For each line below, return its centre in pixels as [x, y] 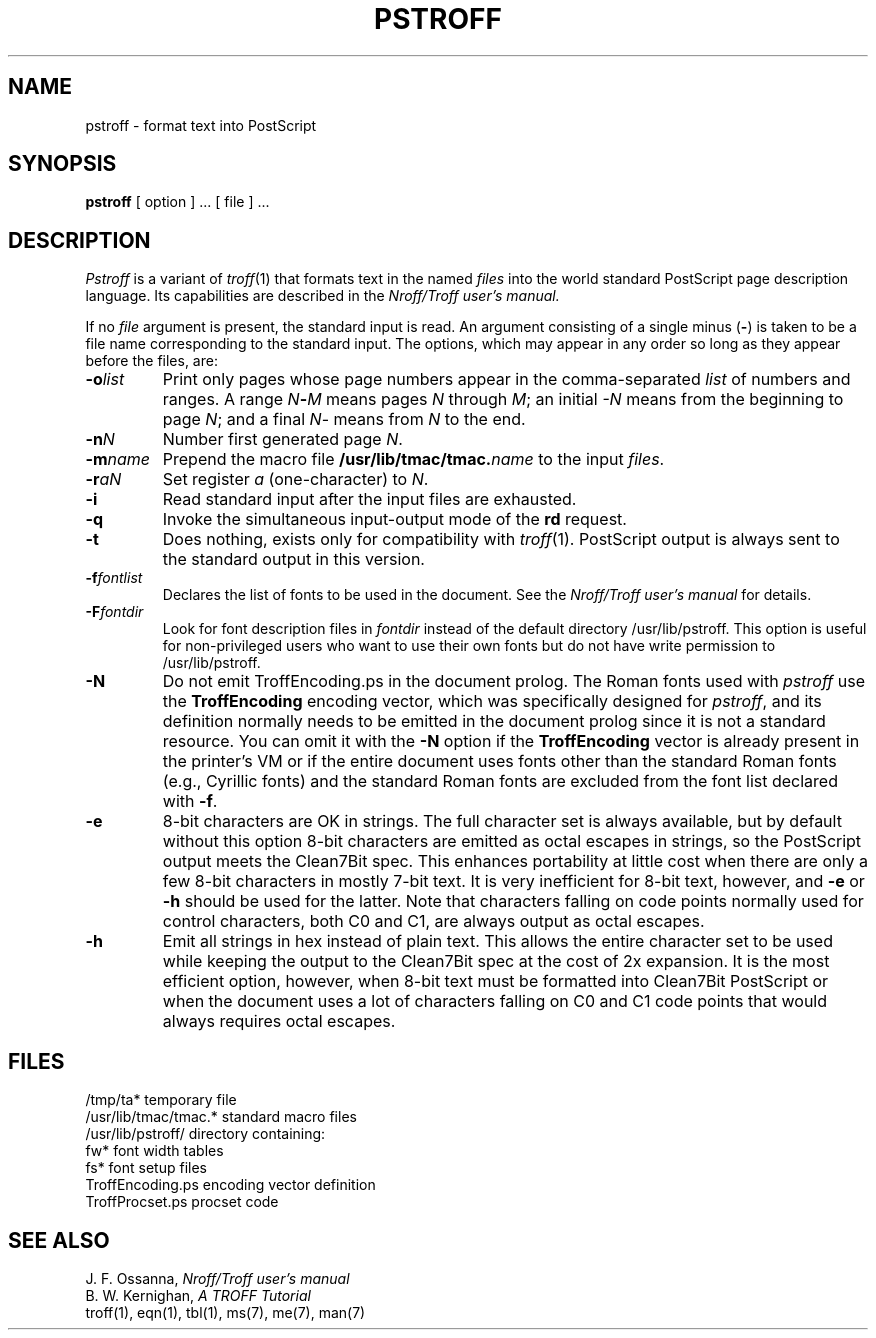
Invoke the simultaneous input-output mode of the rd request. [394, 519]
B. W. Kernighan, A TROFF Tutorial [198, 1295]
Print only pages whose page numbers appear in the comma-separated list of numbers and [506, 379]
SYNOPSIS [62, 164]
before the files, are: [151, 361]
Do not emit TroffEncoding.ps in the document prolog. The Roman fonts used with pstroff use [514, 681]
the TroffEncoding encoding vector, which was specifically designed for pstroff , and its [492, 701]
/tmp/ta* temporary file [161, 1100]
